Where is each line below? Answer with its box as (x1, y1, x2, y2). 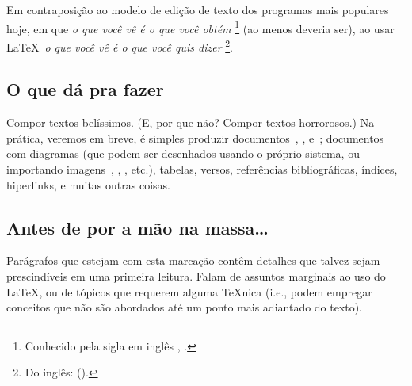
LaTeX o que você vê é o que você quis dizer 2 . (6, 36, 233, 55)
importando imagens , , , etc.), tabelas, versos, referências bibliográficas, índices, (6, 161, 398, 178)
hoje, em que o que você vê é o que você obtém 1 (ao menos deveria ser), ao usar (6, 17, 395, 36)
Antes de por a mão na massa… (6, 215, 269, 239)
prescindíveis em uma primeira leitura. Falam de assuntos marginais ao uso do (6, 268, 386, 285)
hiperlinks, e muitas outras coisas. (6, 176, 170, 193)
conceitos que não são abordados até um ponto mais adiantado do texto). (6, 299, 363, 315)
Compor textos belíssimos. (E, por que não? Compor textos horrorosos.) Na (6, 114, 375, 131)
